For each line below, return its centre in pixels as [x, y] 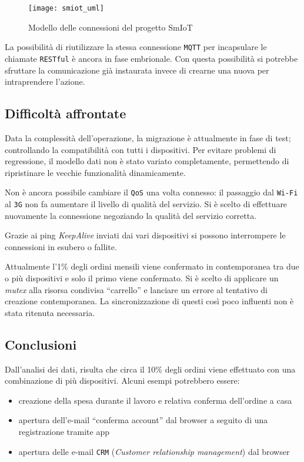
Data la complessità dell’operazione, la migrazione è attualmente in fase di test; [148, 137]
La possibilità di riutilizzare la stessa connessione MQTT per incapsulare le [136, 47]
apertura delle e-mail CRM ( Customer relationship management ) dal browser [154, 451]
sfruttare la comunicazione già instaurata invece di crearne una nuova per [137, 70]
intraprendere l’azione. [45, 82]
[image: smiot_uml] [66, 8]
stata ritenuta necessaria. [50, 312]
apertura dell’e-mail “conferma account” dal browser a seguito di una [143, 420]
